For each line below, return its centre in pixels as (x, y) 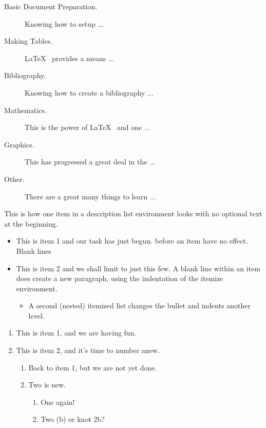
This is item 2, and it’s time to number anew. (88, 350)
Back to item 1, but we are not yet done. (93, 367)
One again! (58, 402)
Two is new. (47, 385)
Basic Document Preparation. (51, 6)
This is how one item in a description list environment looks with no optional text (133, 213)
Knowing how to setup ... (64, 23)
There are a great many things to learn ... (90, 196)
